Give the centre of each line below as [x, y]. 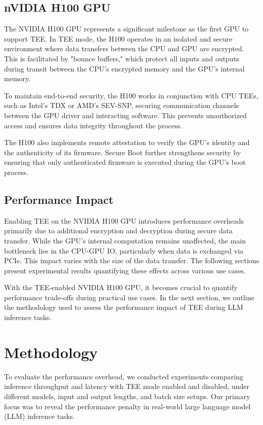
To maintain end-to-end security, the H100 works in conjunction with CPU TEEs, [131, 95]
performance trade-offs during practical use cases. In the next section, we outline [129, 297]
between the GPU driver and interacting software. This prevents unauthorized [125, 115]
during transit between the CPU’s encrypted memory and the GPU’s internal [124, 68]
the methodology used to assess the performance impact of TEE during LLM [124, 307]
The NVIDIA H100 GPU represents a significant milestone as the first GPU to [126, 29]
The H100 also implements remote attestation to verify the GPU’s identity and [127, 142]
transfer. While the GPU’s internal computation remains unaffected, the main [125, 240]
